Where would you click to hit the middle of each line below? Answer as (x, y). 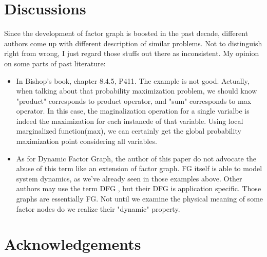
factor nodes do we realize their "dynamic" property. (98, 208)
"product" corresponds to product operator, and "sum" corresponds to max (134, 100)
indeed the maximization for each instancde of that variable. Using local (130, 121)
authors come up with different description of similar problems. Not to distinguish (133, 43)
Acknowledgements (73, 244)
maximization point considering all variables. (87, 141)
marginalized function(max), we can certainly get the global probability (129, 131)
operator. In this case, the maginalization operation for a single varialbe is (133, 111)
